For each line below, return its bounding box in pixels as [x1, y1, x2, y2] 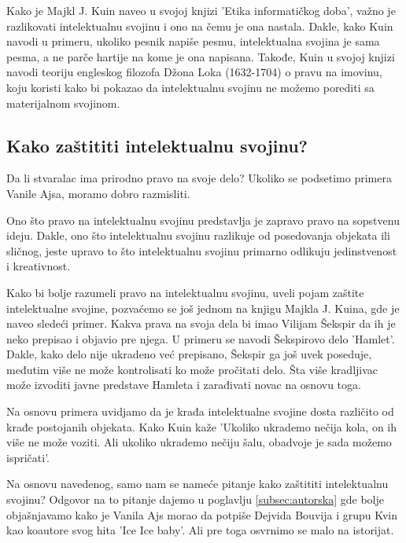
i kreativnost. [6, 258, 71, 274]
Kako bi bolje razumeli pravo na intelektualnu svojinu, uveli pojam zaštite [6, 284, 364, 300]
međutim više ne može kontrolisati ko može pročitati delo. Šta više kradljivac [6, 361, 378, 377]
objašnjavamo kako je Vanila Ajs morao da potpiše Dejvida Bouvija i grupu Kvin [6, 506, 397, 523]
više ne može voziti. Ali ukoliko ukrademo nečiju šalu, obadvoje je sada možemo [6, 434, 392, 450]
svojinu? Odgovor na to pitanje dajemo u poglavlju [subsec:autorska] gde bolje [6, 491, 384, 508]
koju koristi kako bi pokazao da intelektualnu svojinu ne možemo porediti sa [6, 79, 375, 95]
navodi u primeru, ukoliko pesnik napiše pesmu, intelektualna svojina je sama [6, 33, 380, 50]
